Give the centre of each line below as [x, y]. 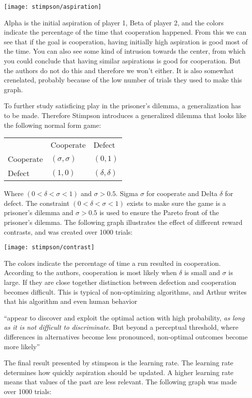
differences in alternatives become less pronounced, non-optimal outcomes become [126, 336]
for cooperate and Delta [182, 193]
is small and [202, 272]
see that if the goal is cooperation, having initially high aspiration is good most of [126, 41]
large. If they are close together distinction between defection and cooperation [120, 282]
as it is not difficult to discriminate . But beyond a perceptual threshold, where [121, 327]
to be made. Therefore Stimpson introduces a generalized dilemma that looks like [125, 115]
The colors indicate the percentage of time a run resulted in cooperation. [112, 263]
